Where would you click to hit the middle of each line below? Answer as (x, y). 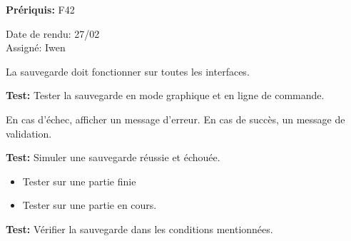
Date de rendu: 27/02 (53, 33)
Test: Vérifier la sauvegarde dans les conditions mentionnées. (139, 229)
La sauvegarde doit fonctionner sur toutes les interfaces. (128, 71)
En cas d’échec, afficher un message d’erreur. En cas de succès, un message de (175, 119)
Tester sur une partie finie (79, 181)
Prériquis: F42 (40, 9)
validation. (29, 133)
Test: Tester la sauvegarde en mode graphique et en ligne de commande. (165, 95)
